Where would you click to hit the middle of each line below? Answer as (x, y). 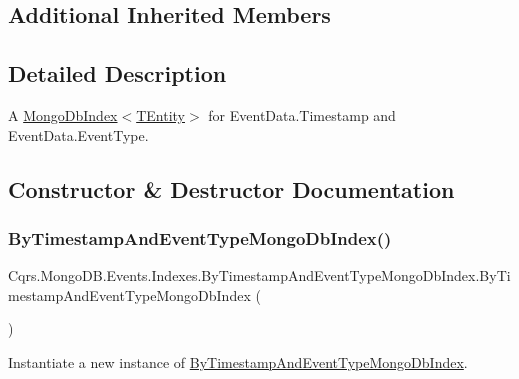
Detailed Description (117, 73)
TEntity (160, 114)
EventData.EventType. (78, 134)
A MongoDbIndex (63, 114)
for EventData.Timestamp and (302, 114)
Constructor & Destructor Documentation (231, 188)
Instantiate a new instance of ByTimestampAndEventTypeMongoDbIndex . (238, 361)
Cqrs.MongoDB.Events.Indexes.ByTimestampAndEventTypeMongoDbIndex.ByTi (259, 275)
